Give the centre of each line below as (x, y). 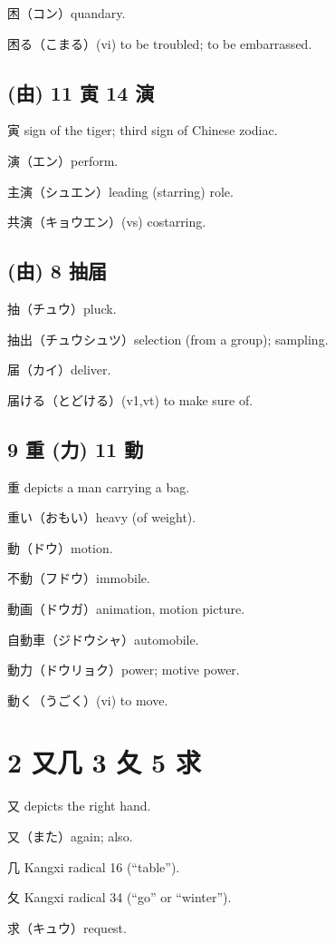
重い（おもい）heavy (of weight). (102, 517)
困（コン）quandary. (67, 13)
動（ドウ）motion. (60, 547)
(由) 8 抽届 (57, 271)
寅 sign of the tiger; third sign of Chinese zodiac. (143, 130)
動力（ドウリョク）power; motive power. (124, 670)
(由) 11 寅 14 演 (81, 92)
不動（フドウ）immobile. (79, 578)
